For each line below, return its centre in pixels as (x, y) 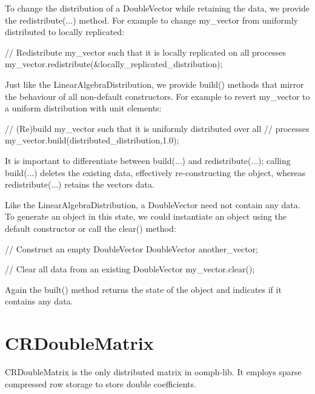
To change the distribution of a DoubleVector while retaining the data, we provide (157, 8)
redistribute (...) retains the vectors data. (80, 184)
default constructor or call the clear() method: (91, 228)
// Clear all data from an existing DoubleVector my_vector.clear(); (130, 269)
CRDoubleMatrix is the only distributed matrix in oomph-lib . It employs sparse (153, 372)
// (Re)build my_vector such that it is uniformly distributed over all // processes (157, 128)
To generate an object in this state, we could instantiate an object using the (146, 216)
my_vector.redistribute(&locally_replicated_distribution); (114, 64)
